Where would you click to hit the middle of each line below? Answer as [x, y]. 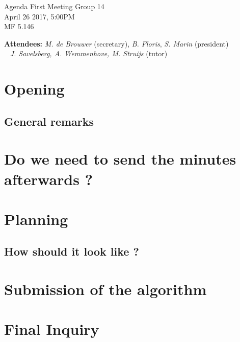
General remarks [49, 121]
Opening [34, 89]
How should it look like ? [72, 251]
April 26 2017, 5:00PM [39, 16]
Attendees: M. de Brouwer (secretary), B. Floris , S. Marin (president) [116, 43]
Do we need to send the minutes [120, 159]
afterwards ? [48, 179]
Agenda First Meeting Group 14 [54, 6]
